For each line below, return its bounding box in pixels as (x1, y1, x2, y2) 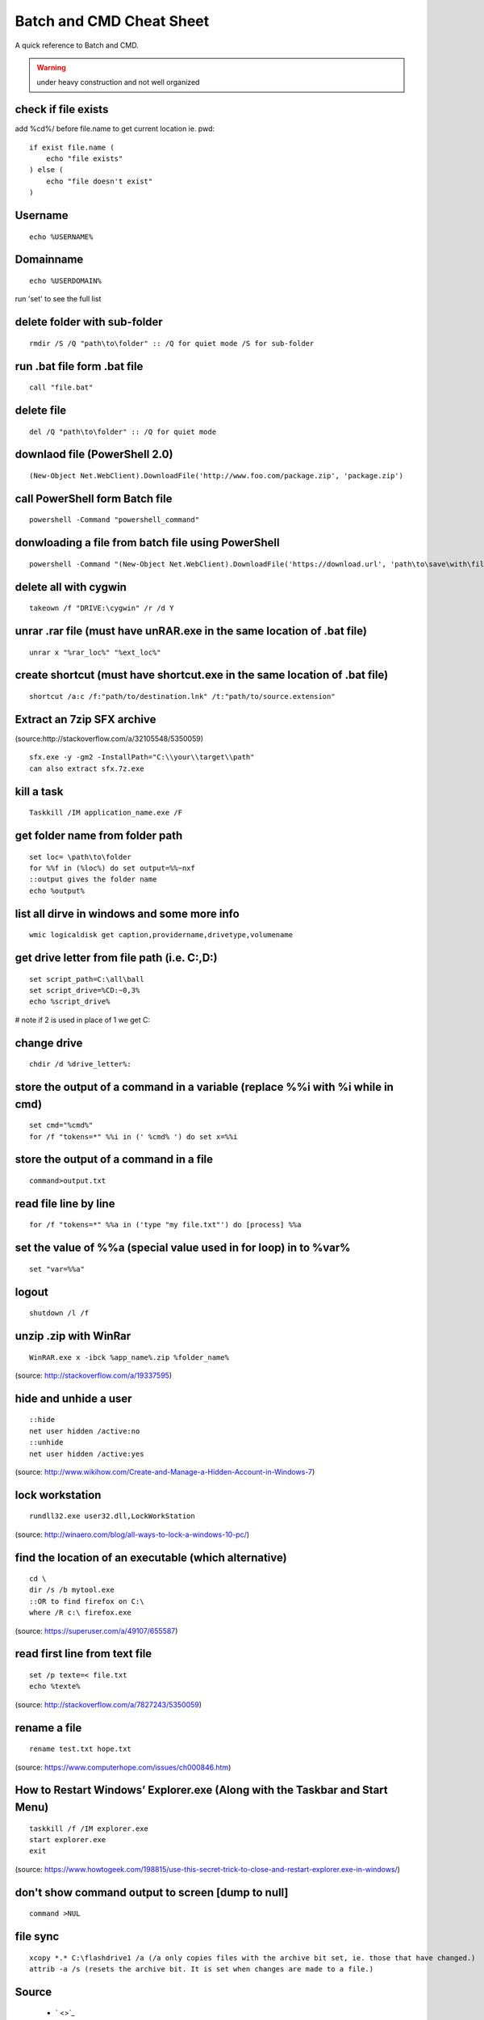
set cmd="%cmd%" (29, 1121, 94, 1130)
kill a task (15, 785, 64, 798)
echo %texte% (29, 1681, 81, 1691)
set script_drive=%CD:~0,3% (29, 986, 140, 995)
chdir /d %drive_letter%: (29, 1059, 132, 1069)
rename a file (15, 1721, 82, 1735)
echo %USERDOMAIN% (29, 276, 102, 285)
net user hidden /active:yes (29, 1449, 144, 1458)
